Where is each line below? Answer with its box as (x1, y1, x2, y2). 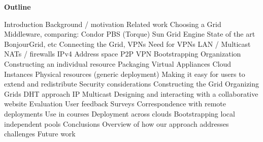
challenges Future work (4, 128, 76, 139)
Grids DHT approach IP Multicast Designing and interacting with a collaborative (4, 88, 258, 99)
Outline (4, 2, 31, 12)
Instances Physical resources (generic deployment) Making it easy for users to (4, 68, 245, 79)
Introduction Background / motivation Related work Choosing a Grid (4, 18, 221, 29)
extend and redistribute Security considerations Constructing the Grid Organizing (4, 78, 259, 89)
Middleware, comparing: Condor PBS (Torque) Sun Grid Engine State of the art (4, 29, 255, 39)
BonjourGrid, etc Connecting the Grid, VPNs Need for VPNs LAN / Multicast (4, 38, 251, 49)
